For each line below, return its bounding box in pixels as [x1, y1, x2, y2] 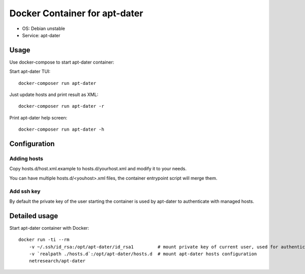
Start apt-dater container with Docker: [9, 225, 89, 231]
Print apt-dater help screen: [9, 114, 68, 120]
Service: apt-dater [22, 32, 60, 38]
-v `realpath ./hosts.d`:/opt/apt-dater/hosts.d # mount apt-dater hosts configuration [28, 251, 257, 257]
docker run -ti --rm [18, 237, 70, 242]
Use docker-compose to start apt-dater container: [9, 59, 114, 65]
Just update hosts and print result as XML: [9, 92, 99, 98]
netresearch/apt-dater [28, 258, 86, 264]
